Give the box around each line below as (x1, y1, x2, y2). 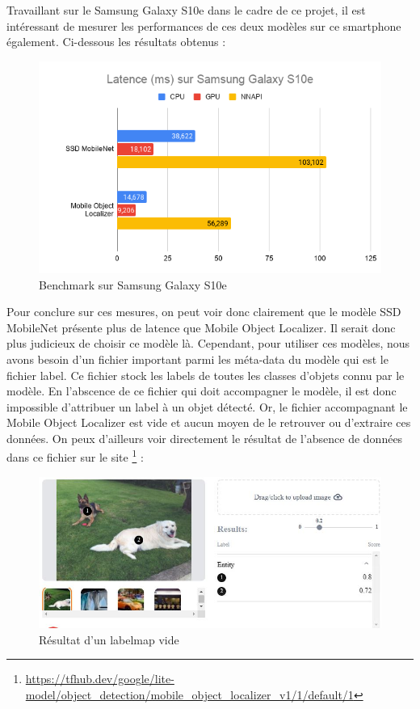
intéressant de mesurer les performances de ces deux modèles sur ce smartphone (6, 17, 401, 34)
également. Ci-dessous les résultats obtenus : (6, 33, 226, 50)
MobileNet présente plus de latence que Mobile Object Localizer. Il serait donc (6, 319, 396, 336)
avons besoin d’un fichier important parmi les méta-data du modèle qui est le (6, 350, 388, 367)
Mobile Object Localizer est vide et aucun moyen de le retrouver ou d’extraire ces (6, 414, 411, 431)
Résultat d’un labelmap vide (39, 631, 179, 648)
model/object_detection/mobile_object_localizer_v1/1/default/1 (25, 686, 354, 703)
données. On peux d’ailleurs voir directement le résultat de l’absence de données (6, 429, 403, 446)
